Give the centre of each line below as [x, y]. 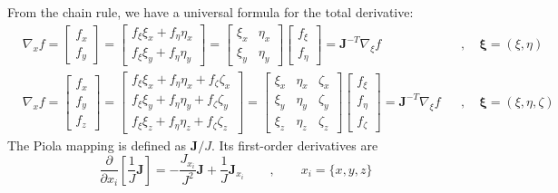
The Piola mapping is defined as [97, 145]
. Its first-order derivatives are [294, 145]
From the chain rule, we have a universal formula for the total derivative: [210, 12]
